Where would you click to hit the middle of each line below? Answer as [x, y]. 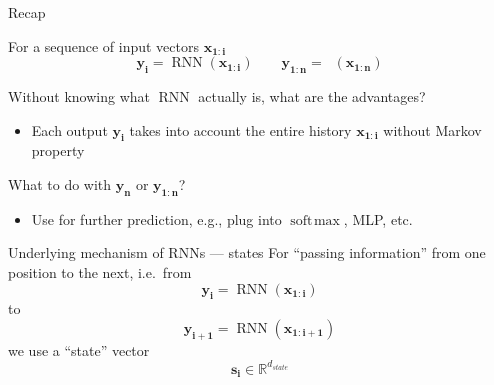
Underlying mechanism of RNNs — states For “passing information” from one [247, 252]
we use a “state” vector [79, 349]
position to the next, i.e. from [100, 271]
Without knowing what [79, 95]
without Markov [432, 129]
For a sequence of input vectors [103, 45]
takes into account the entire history [240, 129]
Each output [69, 129]
